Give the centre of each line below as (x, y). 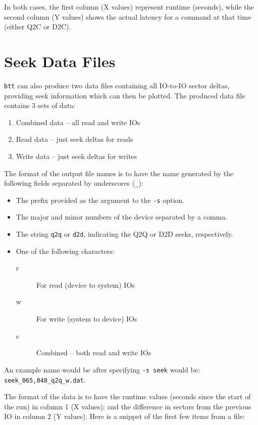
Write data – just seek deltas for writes (76, 156)
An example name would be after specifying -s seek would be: (102, 369)
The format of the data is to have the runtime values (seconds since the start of (127, 396)
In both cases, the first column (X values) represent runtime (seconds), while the (129, 7)
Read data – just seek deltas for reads (74, 139)
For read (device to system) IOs (85, 284)
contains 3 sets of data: (40, 105)
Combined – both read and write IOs (94, 353)
